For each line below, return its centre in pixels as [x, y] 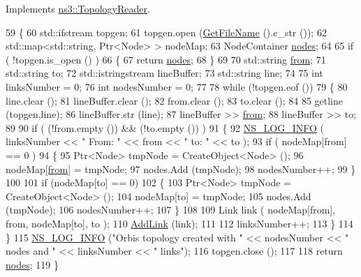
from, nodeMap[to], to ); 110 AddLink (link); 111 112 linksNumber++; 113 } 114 [179, 223]
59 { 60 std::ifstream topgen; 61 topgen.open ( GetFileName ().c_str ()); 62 [166, 32]
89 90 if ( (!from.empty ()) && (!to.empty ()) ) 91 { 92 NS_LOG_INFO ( [165, 127]
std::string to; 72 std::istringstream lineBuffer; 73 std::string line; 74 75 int [164, 73]
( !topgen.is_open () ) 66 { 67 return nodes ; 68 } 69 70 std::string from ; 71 [166, 59]
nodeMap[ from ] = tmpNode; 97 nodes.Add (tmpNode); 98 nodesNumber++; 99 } [181, 169]
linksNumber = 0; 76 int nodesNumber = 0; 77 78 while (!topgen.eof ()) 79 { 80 [177, 86]
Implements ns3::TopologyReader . [78, 8]
